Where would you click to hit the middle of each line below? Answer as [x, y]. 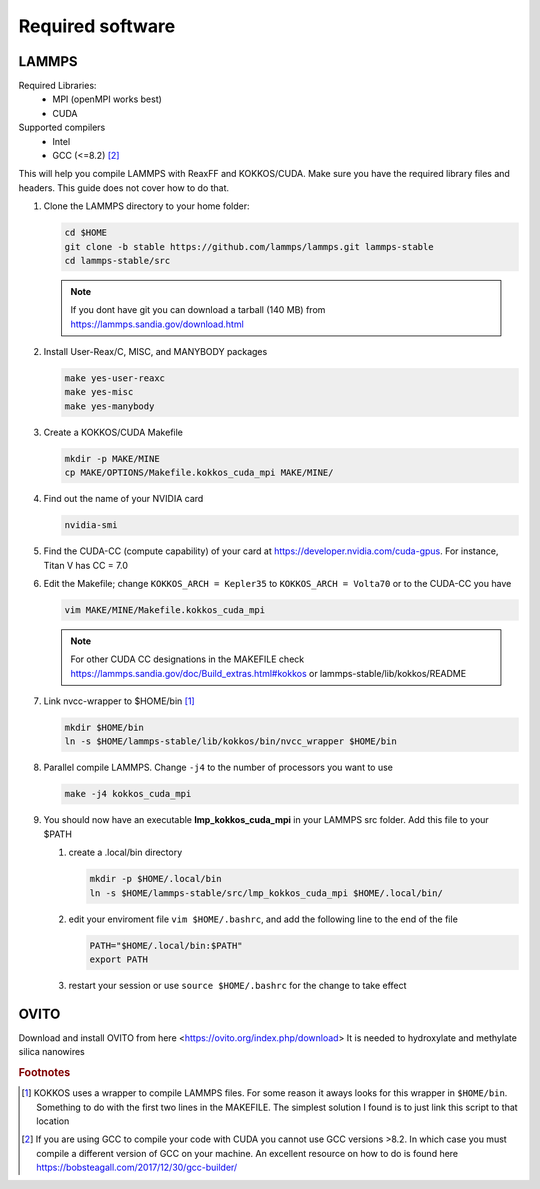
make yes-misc [99, 392]
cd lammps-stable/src [117, 260]
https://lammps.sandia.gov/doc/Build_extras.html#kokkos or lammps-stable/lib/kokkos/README [268, 673]
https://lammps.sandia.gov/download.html [157, 324]
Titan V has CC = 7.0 [86, 565]
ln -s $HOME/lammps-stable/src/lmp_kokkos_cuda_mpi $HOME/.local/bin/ [266, 893]
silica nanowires [51, 1052]
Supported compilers [62, 127]
